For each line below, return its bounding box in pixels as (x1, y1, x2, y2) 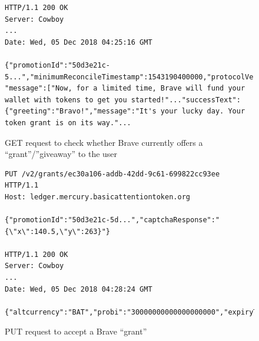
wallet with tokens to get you (5, 95, 127, 104)
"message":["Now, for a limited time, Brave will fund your (5, 84, 245, 93)
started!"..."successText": (131, 95, 241, 104)
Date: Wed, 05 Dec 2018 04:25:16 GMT (5, 38, 152, 46)
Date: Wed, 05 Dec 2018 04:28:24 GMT (5, 285, 152, 293)
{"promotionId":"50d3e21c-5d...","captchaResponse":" (5, 216, 220, 225)
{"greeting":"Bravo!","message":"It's (5, 107, 157, 116)
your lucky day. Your (160, 107, 245, 116)
